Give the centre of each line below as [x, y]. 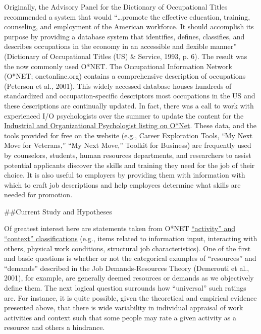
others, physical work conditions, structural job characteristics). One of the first [127, 248]
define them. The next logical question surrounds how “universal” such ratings [125, 288]
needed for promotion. [38, 194]
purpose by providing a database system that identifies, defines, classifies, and [124, 36]
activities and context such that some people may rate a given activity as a [120, 317]
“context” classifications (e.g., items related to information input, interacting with [131, 238]
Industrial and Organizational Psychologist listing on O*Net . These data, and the [130, 125]
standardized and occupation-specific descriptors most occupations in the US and [130, 96]
